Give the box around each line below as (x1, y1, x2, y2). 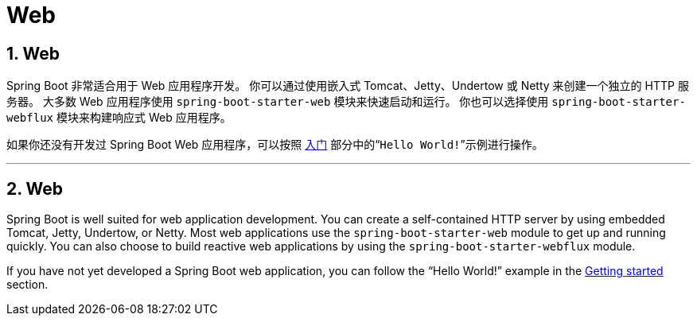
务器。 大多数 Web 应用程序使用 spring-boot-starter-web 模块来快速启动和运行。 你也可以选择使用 (6, 95, 549, 109)
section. (6, 277, 49, 292)
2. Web (6, 178, 64, 199)
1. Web (6, 43, 60, 64)
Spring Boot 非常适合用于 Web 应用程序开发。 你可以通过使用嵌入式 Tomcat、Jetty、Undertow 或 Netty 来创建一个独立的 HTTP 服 (6, 79, 689, 93)
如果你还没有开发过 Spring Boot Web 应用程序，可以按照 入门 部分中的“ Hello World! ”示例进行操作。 (6, 138, 543, 152)
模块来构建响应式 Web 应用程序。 (56, 111, 232, 125)
